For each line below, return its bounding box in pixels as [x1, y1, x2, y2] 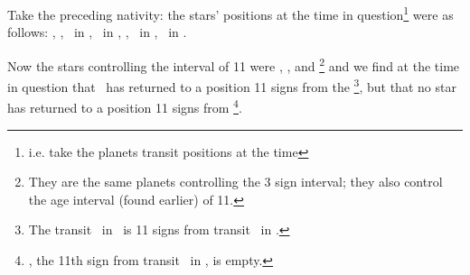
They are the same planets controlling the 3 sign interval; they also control [28, 172, 443, 191]
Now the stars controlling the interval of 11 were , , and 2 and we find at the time [7, 53, 460, 75]
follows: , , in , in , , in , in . [7, 23, 187, 41]
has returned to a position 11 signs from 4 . [7, 96, 242, 116]
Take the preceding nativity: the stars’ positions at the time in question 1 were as [7, 3, 454, 23]
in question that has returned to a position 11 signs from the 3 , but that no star [7, 75, 456, 96]
